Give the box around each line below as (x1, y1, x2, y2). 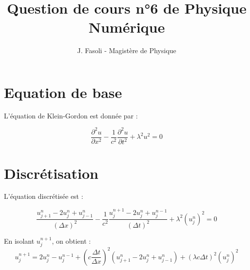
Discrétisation (4, 163, 98, 183)
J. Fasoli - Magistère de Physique (77, 45, 176, 56)
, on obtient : (52, 235, 91, 246)
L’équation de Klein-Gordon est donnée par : (4, 110, 138, 120)
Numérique (88, 17, 165, 37)
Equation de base (4, 82, 122, 102)
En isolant (4, 235, 35, 246)
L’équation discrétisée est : (4, 191, 83, 201)
